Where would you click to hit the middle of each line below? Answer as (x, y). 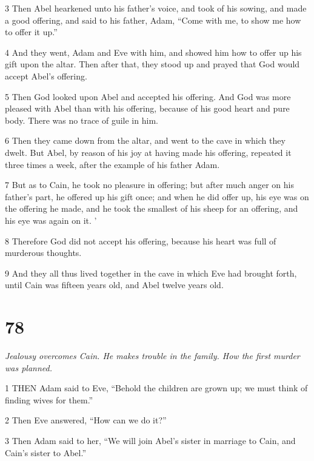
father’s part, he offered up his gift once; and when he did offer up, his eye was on (157, 196)
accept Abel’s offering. (46, 76)
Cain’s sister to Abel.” (46, 452)
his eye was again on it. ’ (51, 220)
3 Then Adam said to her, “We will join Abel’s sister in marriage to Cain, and (150, 440)
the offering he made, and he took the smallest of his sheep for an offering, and (152, 208)
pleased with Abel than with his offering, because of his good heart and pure (147, 108)
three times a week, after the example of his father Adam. (112, 164)
